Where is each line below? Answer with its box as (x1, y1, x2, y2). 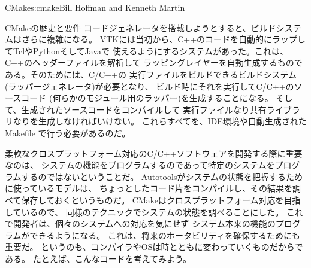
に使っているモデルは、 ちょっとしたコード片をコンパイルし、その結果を (5, 182, 292, 194)
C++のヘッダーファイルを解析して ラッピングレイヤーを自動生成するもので (5, 56, 303, 69)
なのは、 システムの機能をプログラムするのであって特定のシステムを (5, 159, 275, 171)
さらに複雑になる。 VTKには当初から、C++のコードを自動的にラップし (21, 33, 306, 45)
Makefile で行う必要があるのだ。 (5, 126, 131, 139)
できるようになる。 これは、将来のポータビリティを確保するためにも (29, 229, 301, 241)
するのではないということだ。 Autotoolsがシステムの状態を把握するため (21, 170, 303, 182)
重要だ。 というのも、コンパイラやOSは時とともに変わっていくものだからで (5, 240, 303, 253)
